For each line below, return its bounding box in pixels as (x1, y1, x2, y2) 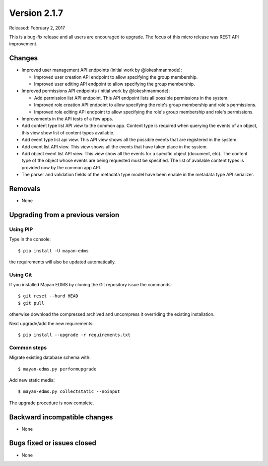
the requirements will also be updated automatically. (9, 259, 116, 265)
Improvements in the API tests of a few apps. (21, 116, 114, 121)
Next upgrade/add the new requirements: (9, 320, 94, 326)
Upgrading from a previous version (9, 211, 120, 219)
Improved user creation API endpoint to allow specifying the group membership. (34, 74, 198, 80)
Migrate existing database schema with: (9, 354, 91, 360)
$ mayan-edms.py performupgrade (18, 366, 97, 372)
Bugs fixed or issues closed (9, 439, 97, 448)
